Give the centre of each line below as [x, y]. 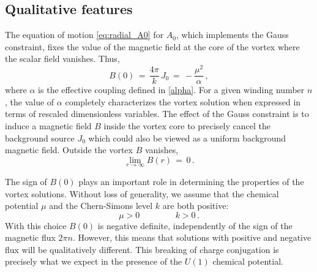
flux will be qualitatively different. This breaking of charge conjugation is [142, 249]
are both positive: [196, 206]
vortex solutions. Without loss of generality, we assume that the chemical [142, 193]
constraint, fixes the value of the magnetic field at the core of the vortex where [152, 46]
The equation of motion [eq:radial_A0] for [84, 35]
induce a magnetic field [48, 125]
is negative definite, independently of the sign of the [195, 225]
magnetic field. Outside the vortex [69, 150]
